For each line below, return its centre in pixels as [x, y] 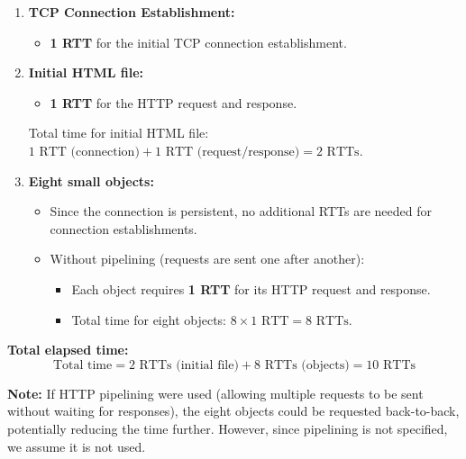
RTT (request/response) [233, 152]
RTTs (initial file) [189, 365]
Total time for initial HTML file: [119, 133]
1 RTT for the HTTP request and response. [174, 102]
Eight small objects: [91, 180]
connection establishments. [123, 228]
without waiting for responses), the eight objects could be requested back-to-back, [233, 411]
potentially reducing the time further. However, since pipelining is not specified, [228, 428]
